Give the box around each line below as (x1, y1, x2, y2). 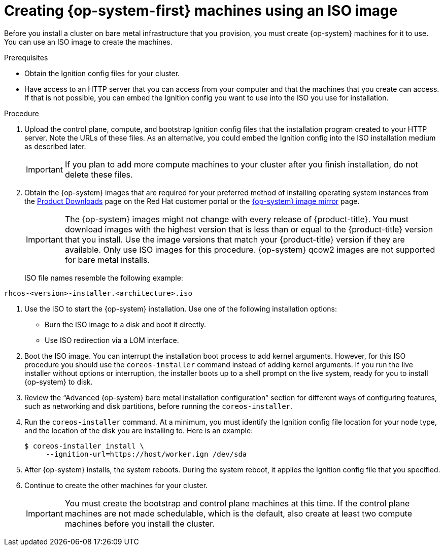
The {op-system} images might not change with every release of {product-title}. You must (64, 214, 408, 224)
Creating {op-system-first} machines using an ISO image (4, 2, 398, 19)
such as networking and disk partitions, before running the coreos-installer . (24, 401, 293, 410)
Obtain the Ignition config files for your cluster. (24, 68, 180, 78)
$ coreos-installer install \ (24, 441, 145, 450)
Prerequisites (4, 53, 48, 62)
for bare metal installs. (64, 254, 150, 265)
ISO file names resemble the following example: (24, 273, 183, 282)
